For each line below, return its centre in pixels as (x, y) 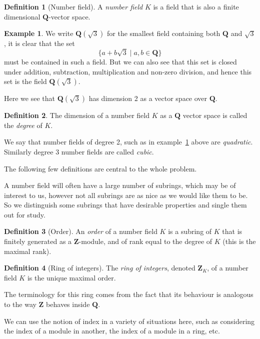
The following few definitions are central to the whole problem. (100, 168)
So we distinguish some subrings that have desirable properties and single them (125, 205)
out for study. (25, 214)
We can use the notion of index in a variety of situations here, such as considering (129, 321)
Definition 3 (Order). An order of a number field (81, 231)
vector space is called (215, 115)
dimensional (22, 16)
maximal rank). (28, 251)
